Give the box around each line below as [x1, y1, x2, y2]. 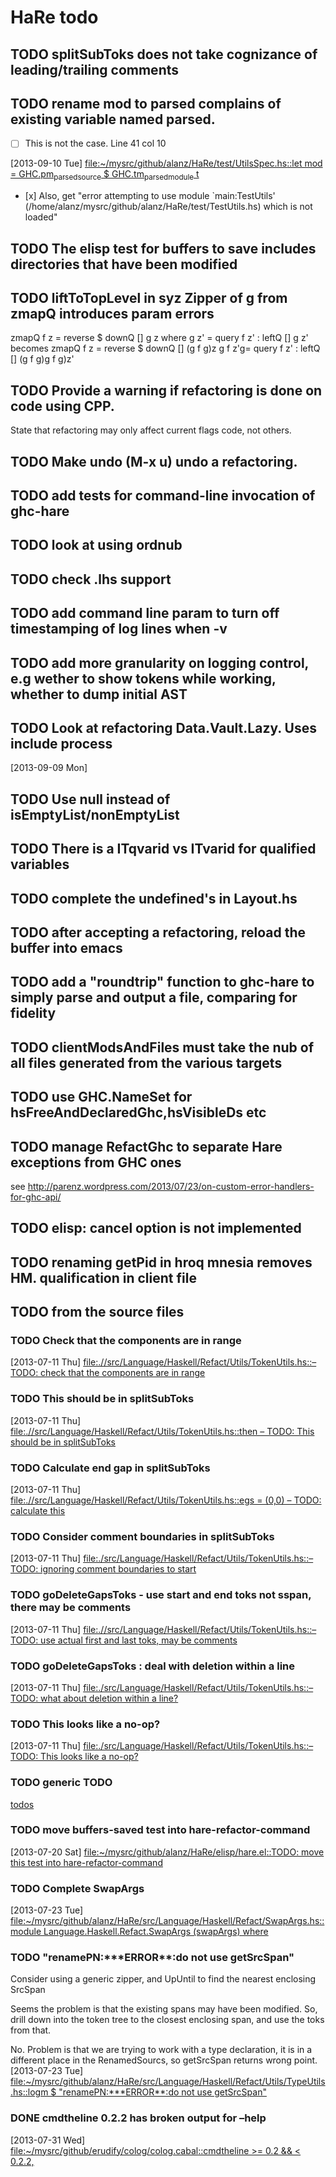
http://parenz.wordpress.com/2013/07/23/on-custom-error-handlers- [27, 1180, 315, 1192]
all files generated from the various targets [10, 1054, 283, 1071]
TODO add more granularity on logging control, [10, 654, 309, 671]
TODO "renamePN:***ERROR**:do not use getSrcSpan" [10, 1951, 295, 1965]
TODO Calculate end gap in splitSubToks [10, 1461, 211, 1475]
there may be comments [10, 1601, 132, 1615]
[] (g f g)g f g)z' [10, 353, 75, 365]
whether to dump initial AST [10, 686, 188, 703]
